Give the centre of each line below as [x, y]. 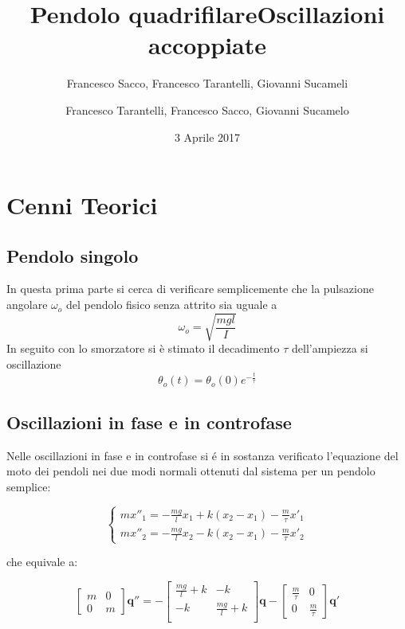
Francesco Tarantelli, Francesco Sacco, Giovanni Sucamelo [207, 109]
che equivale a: [42, 562]
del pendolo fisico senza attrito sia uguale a [171, 305]
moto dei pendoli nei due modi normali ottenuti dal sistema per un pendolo [191, 471]
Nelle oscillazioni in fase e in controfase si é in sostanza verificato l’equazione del [202, 455]
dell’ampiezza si [330, 348]
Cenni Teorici [82, 205]
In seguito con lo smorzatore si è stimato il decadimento [143, 348]
